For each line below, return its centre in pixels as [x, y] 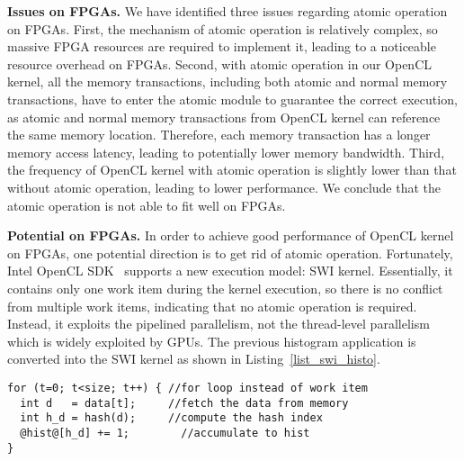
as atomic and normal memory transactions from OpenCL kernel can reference [224, 117]
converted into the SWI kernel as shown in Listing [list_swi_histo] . [194, 359]
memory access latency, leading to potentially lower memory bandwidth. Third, [226, 152]
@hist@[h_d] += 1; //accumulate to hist [165, 433]
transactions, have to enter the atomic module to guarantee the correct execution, [232, 99]
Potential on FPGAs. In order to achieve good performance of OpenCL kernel [231, 235]
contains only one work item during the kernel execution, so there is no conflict [225, 288]
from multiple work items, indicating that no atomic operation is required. [212, 306]
